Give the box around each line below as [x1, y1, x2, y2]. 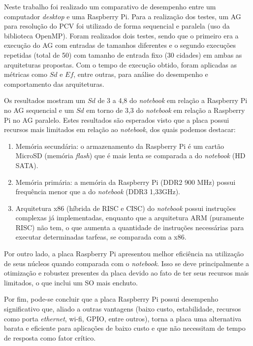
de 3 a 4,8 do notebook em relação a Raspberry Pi [97, 95, 248, 105]
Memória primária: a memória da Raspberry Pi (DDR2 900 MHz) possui [15, 176, 236, 187]
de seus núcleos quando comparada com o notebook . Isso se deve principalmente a [4, 258, 250, 268]
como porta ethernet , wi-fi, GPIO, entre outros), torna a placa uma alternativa [4, 313, 242, 323]
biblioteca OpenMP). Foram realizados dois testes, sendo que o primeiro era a [4, 30, 239, 40]
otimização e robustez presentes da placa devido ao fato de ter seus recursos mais [4, 268, 249, 278]
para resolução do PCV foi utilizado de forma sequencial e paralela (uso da [4, 21, 230, 31]
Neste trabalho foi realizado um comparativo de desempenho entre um [4, 1, 216, 11]
